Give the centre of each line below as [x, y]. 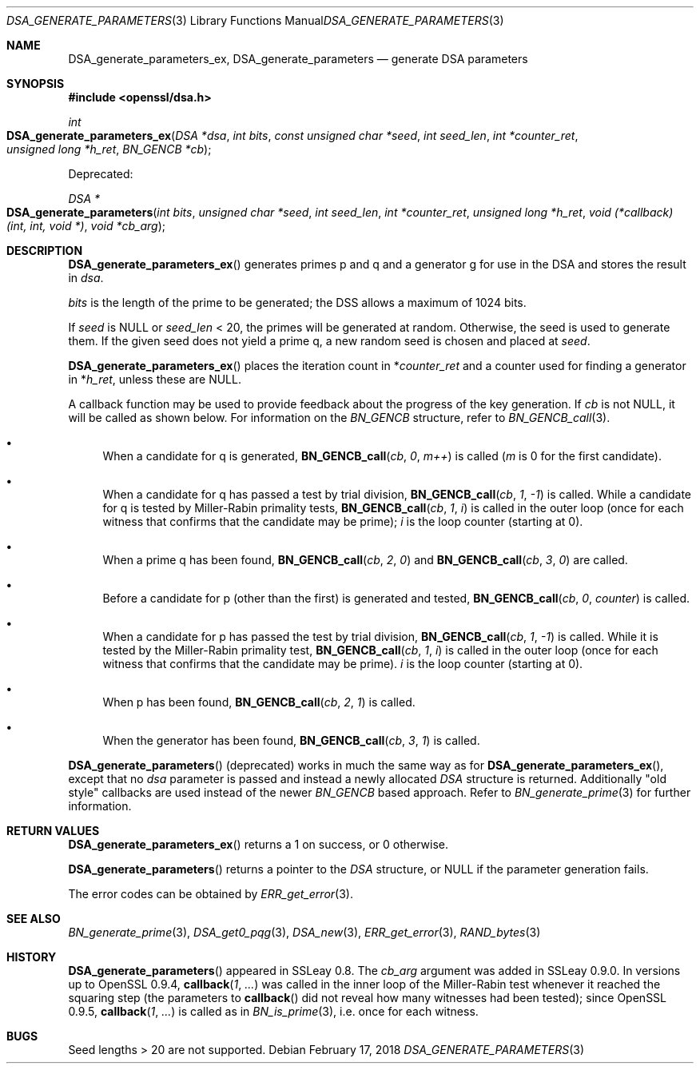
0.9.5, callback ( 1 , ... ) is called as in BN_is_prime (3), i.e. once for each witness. [273, 1011]
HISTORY [32, 957]
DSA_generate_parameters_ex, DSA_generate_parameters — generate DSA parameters [298, 59]
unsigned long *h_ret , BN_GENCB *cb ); [109, 149]
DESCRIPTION [45, 251]
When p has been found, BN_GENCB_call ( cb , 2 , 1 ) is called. [259, 702]
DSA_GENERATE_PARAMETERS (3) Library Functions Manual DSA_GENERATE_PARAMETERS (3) [255, 20]
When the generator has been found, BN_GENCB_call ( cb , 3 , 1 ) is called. [291, 740]
